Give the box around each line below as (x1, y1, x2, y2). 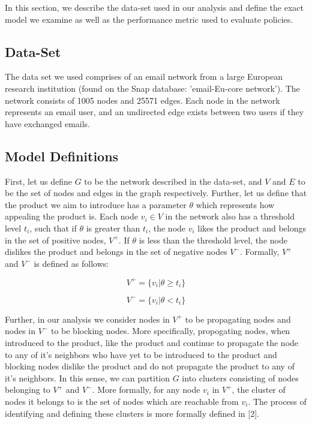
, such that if (29, 221, 77, 234)
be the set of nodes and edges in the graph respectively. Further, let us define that (5, 187, 307, 199)
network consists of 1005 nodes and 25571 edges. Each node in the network (5, 94, 280, 106)
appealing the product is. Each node (5, 210, 139, 222)
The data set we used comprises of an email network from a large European (5, 70, 283, 83)
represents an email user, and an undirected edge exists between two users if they (5, 106, 304, 118)
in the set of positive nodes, (5, 233, 106, 246)
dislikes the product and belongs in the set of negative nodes (5, 245, 227, 258)
